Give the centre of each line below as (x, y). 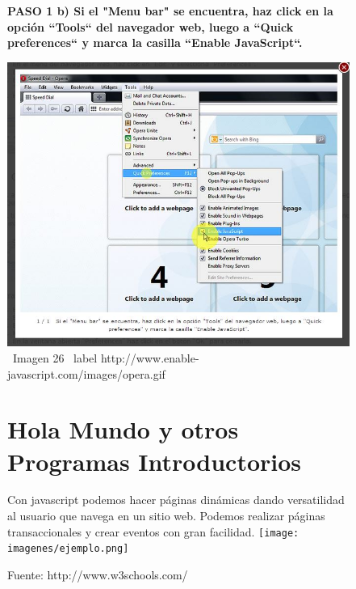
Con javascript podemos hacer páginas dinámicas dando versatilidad (176, 500)
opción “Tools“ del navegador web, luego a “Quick (151, 26)
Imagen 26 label (55, 357)
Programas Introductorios (155, 461)
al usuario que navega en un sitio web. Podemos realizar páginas (166, 516)
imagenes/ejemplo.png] (68, 549)
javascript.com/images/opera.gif (86, 373)
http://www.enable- (150, 357)
